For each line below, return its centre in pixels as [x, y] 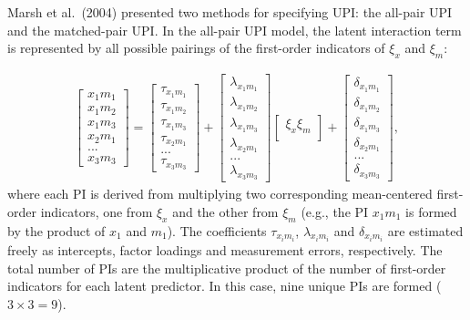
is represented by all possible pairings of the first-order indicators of [196, 48]
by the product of [56, 230]
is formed [431, 211]
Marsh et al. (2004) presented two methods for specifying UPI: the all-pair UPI [230, 12]
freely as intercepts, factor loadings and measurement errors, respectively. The [225, 250]
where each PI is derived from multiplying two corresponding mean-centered [220, 194]
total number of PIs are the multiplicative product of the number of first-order [227, 268]
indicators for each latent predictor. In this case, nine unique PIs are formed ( [225, 286]
